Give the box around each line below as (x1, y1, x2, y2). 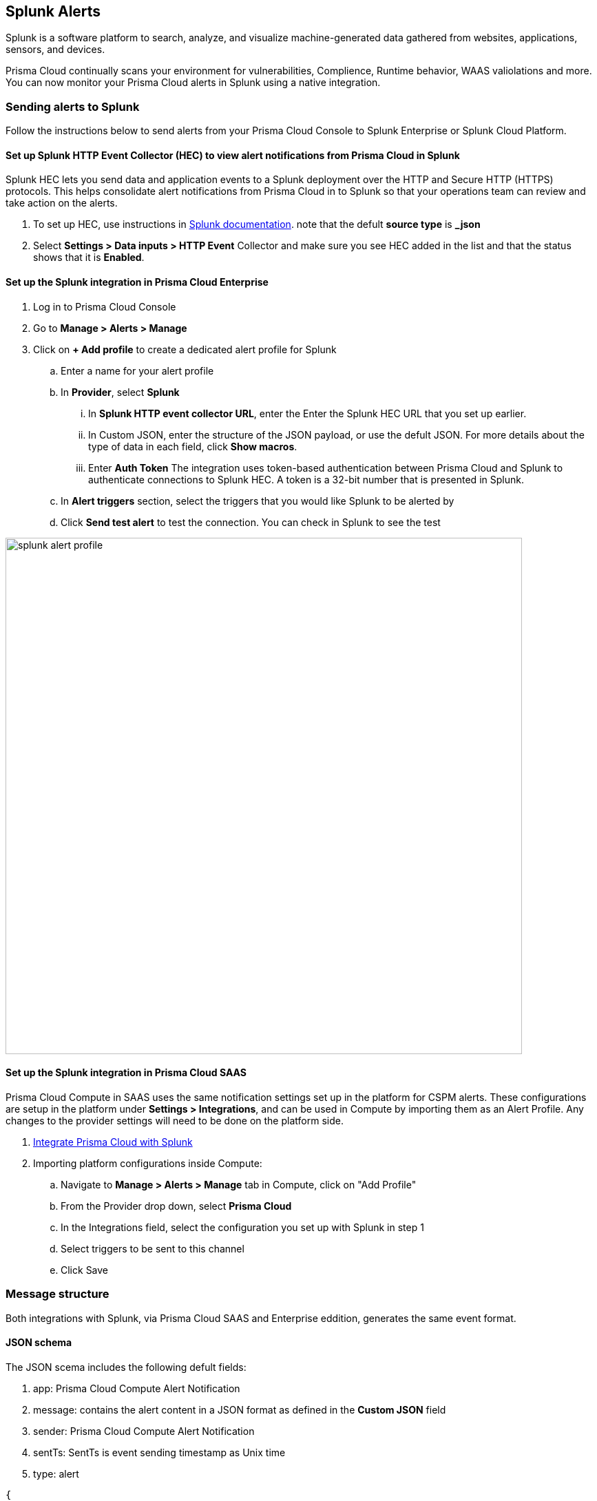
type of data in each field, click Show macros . (88, 440, 297, 452)
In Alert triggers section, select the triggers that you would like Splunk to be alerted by (61, 494, 454, 507)
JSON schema (6, 1336, 72, 1349)
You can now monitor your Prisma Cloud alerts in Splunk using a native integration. (6, 76, 381, 89)
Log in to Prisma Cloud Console (33, 300, 176, 313)
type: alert (33, 1467, 79, 1480)
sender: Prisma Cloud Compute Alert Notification (33, 1425, 255, 1437)
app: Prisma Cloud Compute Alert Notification (33, 1382, 240, 1394)
